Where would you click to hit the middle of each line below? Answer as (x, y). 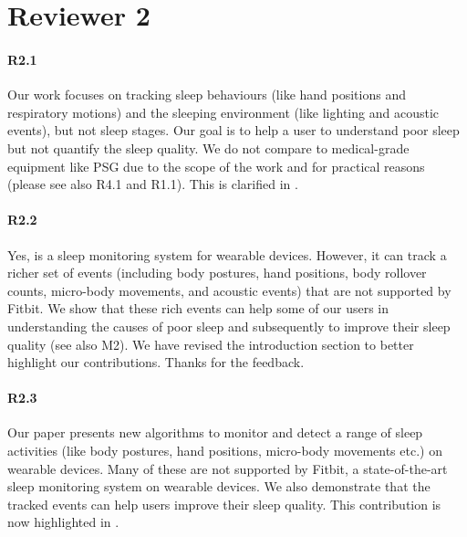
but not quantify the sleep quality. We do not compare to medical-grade (208, 147)
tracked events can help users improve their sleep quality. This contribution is (224, 504)
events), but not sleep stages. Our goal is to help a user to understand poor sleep (233, 130)
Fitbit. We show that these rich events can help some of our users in (198, 308)
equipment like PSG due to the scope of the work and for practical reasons (216, 166)
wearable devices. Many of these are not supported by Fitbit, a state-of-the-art (228, 468)
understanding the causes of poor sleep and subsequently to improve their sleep (229, 326)
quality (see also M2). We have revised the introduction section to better (211, 344)
